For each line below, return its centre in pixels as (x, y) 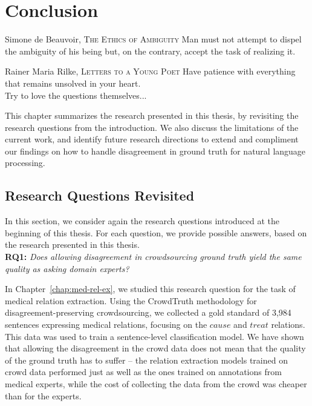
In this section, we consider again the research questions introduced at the (142, 221)
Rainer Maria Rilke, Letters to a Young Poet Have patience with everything (150, 71)
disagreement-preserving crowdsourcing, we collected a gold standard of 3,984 (148, 312)
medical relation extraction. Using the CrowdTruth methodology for (131, 300)
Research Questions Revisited (100, 195)
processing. (25, 163)
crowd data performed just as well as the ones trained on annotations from (143, 372)
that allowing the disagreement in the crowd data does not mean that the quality (155, 348)
